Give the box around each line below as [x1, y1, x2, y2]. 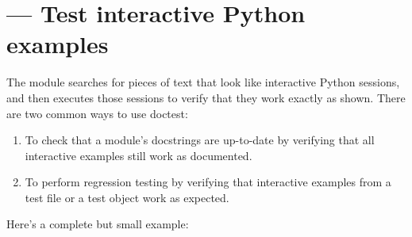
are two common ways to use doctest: [6, 105, 188, 121]
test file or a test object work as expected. [25, 189, 229, 205]
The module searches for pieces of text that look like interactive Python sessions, [6, 74, 400, 90]
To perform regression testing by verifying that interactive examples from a [25, 174, 391, 190]
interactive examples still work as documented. [25, 147, 252, 163]
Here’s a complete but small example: [6, 216, 189, 232]
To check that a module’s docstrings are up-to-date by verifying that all [25, 132, 375, 148]
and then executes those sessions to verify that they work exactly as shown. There [6, 89, 406, 105]
